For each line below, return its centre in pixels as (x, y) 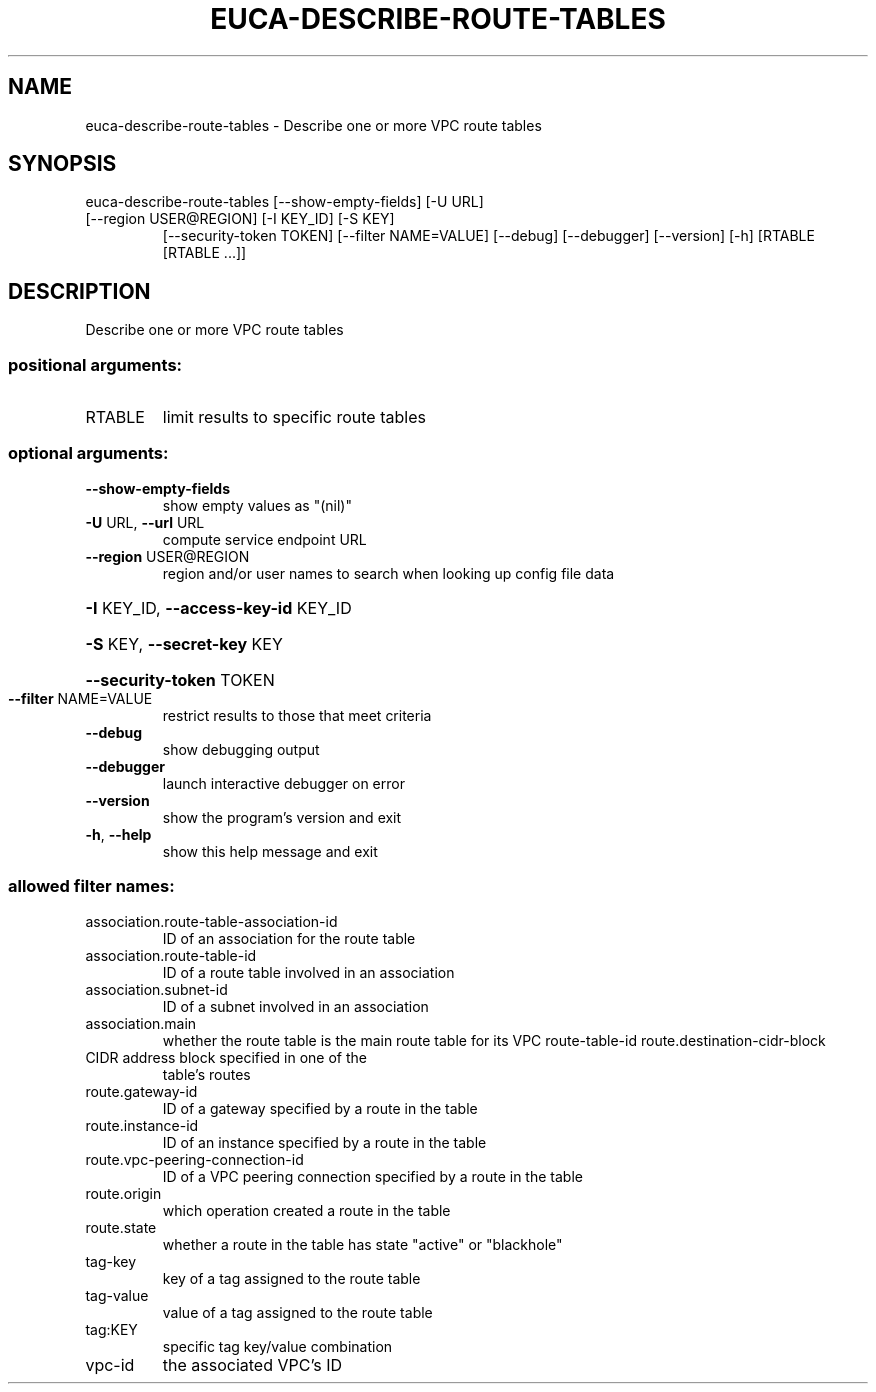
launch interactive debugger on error (283, 783)
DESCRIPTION (79, 291)
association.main (141, 1023)
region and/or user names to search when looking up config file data (388, 573)
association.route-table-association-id (211, 921)
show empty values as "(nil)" (257, 505)
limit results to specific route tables (294, 417)
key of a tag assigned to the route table (291, 1278)
